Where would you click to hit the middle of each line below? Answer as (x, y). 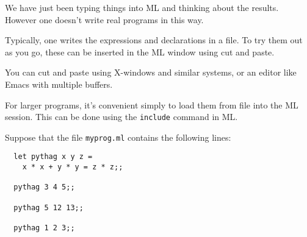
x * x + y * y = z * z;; (73, 167)
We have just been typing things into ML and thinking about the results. (142, 7)
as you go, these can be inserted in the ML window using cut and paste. (140, 51)
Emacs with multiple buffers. (59, 84)
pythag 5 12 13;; (49, 207)
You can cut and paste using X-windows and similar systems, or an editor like (151, 72)
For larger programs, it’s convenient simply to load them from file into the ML (152, 104)
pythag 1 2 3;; (44, 228)
